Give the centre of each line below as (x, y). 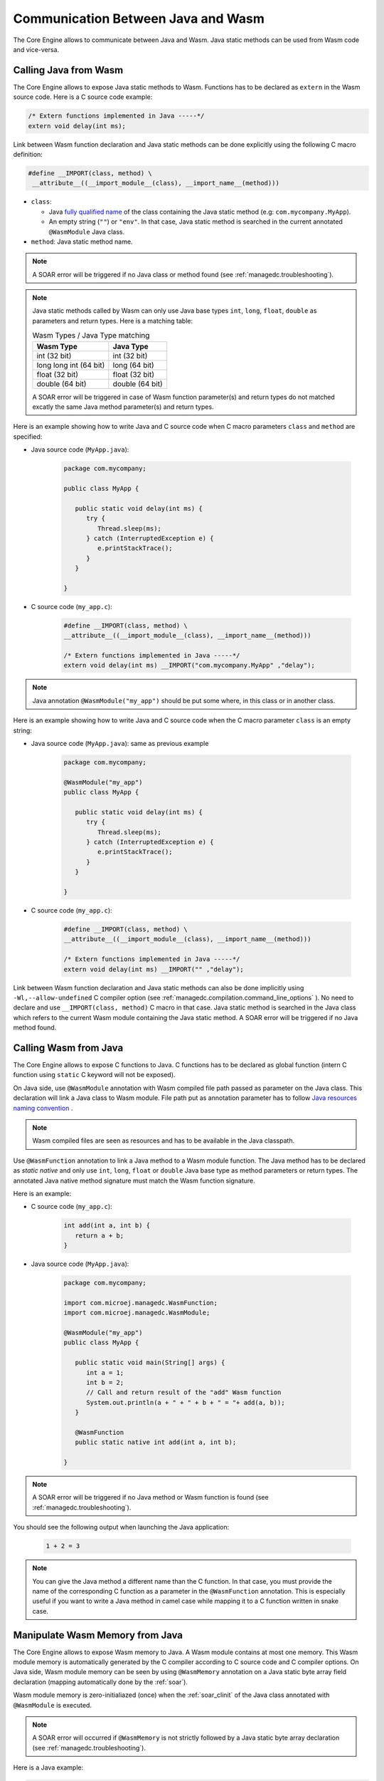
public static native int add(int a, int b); (156, 1442)
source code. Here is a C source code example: (83, 97)
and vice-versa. (36, 49)
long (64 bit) (133, 365)
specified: (28, 436)
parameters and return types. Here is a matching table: (113, 321)
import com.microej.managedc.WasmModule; (137, 1313)
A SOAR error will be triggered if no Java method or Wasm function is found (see (151, 1497)
